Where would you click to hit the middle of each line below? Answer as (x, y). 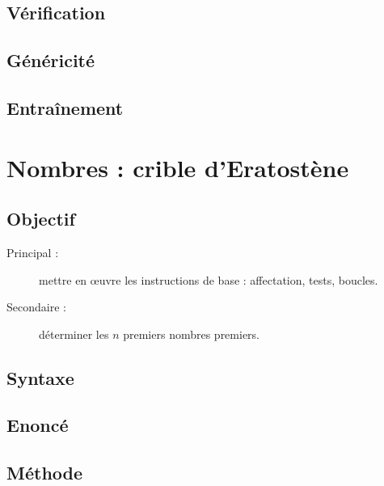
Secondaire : (36, 307)
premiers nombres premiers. (192, 334)
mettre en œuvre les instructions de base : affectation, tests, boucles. (209, 279)
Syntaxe (40, 377)
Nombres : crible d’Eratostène (178, 167)
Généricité (51, 60)
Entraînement (65, 107)
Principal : (33, 252)
